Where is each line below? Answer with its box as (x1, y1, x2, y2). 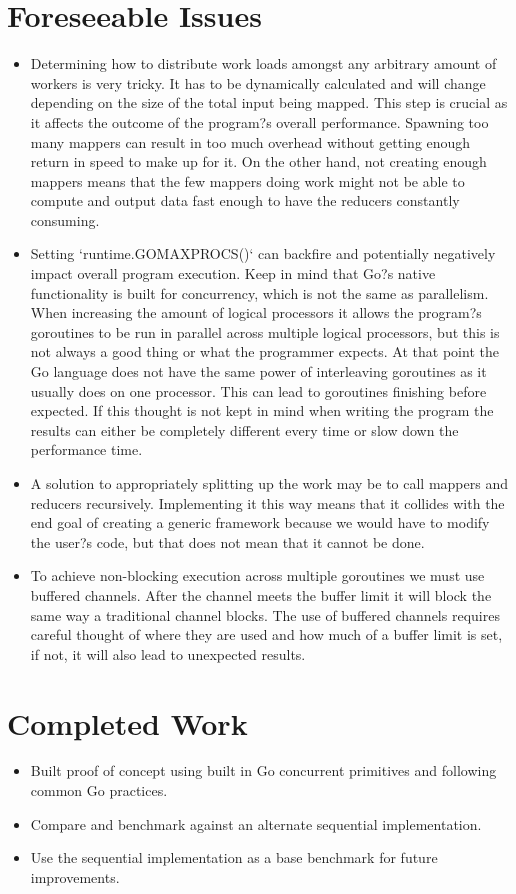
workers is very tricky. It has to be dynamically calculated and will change (30, 72, 486, 93)
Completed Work (7, 702, 248, 743)
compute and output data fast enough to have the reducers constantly (30, 190, 460, 211)
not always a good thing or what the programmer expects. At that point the (30, 341, 499, 362)
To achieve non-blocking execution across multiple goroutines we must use (30, 565, 485, 586)
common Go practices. (30, 780, 168, 801)
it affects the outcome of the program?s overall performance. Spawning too (30, 111, 489, 132)
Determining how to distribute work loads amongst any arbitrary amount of (30, 53, 497, 74)
